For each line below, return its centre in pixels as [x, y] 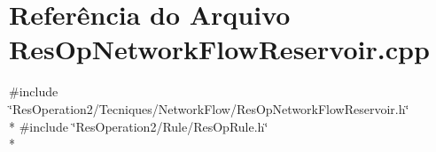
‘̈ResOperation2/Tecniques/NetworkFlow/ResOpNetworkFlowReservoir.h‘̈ [209, 108]
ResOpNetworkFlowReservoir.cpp [219, 49]
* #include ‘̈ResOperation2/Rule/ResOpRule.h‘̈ [139, 126]
